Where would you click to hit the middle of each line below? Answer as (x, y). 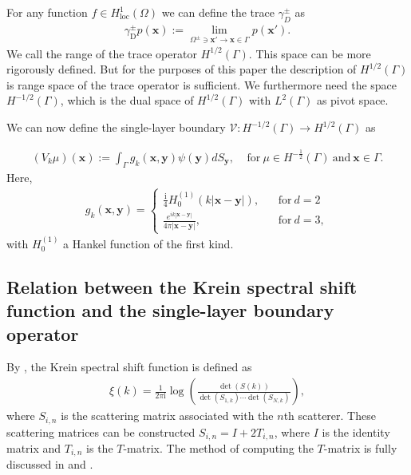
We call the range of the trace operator (102, 53)
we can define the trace (218, 12)
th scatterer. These (330, 416)
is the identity (356, 431)
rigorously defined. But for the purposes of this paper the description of (182, 69)
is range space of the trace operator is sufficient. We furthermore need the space (202, 84)
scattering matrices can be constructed (101, 431)
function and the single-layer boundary (170, 310)
